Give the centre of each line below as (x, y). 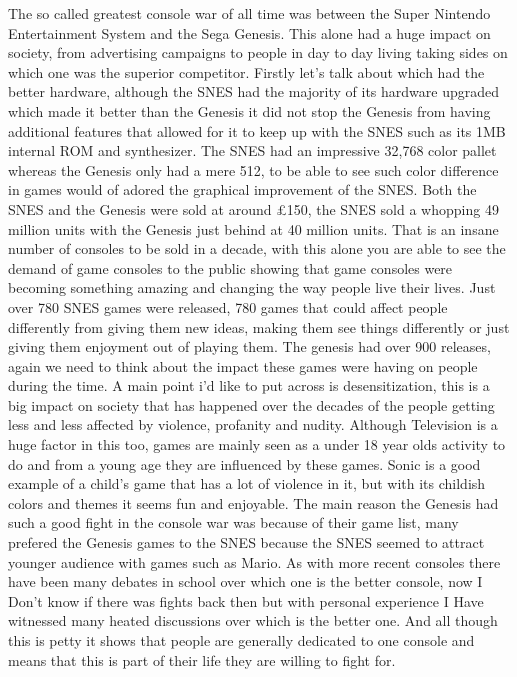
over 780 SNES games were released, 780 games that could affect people (228, 306)
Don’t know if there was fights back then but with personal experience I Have (246, 600)
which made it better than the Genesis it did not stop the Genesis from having (249, 110)
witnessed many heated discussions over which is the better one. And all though (253, 620)
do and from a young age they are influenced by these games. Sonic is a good (244, 463)
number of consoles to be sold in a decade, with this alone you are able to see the (257, 248)
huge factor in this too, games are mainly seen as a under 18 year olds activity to (257, 444)
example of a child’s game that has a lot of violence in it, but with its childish (247, 483)
